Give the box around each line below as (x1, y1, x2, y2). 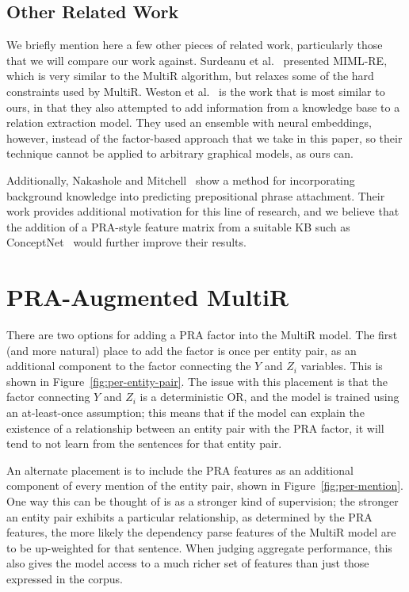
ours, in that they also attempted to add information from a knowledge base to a (6, 98, 400, 115)
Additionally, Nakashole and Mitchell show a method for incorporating (6, 171, 355, 188)
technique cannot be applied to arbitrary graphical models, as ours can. (6, 145, 354, 162)
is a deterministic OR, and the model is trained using (140, 388, 399, 405)
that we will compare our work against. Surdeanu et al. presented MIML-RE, (6, 52, 388, 68)
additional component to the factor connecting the (6, 357, 251, 374)
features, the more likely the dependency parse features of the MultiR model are (6, 524, 396, 540)
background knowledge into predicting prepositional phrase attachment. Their (6, 187, 385, 204)
